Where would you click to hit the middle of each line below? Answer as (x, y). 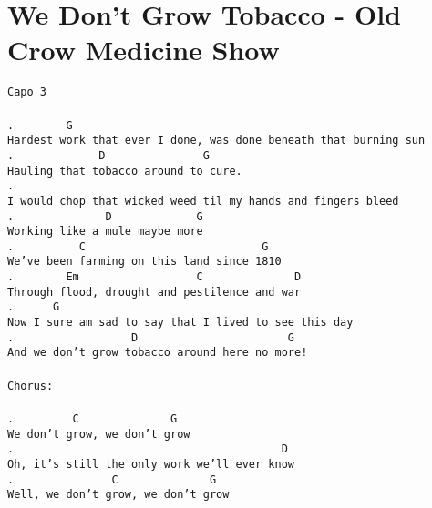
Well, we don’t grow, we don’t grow (118, 495)
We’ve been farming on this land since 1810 (144, 262)
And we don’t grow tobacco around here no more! (158, 353)
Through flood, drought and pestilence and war (154, 292)
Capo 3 (27, 92)
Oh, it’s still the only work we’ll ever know (151, 464)
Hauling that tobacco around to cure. (125, 171)
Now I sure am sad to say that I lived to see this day (180, 323)
